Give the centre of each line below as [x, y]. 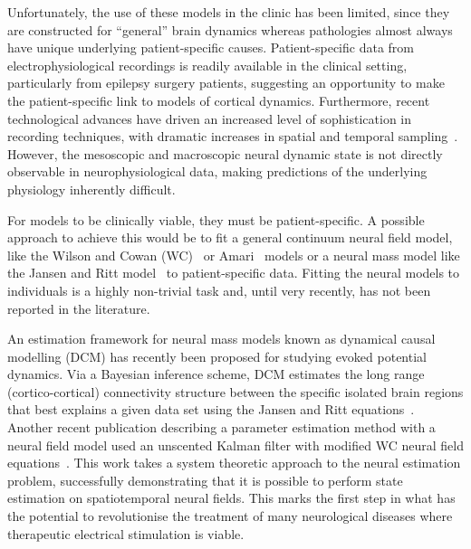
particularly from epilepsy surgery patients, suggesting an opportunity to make [226, 83]
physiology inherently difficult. [91, 189]
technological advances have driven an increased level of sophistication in [210, 118]
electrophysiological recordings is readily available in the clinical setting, [207, 65]
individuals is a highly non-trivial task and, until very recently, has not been [219, 290]
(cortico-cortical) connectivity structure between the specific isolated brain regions [235, 391]
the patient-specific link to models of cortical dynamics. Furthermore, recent [219, 100]
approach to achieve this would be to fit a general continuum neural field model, [230, 237]
